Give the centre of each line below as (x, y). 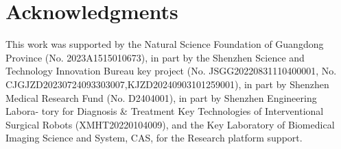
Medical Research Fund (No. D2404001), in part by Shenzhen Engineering (161, 97)
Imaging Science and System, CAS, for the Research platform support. (154, 138)
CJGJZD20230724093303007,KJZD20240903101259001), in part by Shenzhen (167, 84)
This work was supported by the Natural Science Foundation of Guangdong (165, 44)
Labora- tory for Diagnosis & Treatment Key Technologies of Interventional (165, 111)
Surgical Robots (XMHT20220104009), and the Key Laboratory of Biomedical (170, 124)
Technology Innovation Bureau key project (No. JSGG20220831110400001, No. (171, 71)
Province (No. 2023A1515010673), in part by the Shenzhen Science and (155, 57)
